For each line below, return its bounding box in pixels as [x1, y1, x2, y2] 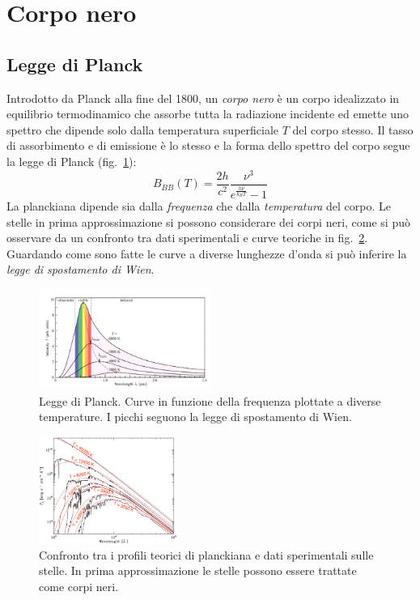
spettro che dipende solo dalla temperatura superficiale [6, 121, 279, 138]
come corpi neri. [39, 577, 119, 594]
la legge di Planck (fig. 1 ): [6, 152, 137, 169]
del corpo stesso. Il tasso [292, 121, 414, 138]
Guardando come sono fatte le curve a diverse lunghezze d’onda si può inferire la [6, 245, 407, 262]
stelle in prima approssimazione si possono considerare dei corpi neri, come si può [6, 213, 410, 230]
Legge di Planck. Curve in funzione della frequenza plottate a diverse [39, 392, 381, 409]
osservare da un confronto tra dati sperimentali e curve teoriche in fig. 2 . [6, 229, 368, 246]
